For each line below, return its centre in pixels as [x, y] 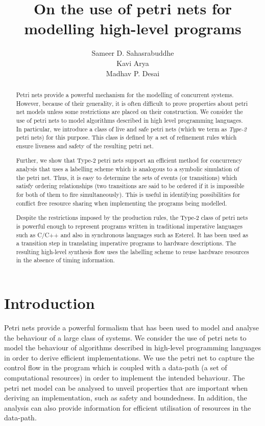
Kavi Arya [133, 63]
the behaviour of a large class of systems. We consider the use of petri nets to [125, 337]
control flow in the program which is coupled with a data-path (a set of [116, 367]
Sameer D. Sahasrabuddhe [133, 53]
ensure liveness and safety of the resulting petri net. [85, 145]
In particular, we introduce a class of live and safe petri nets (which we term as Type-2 [131, 129]
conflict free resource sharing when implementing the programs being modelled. [122, 203]
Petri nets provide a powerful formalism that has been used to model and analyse [131, 328]
